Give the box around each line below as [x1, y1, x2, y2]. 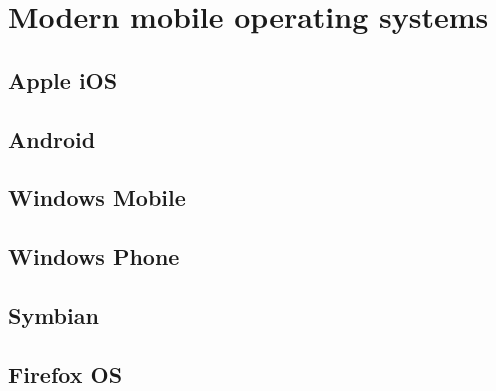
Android [8, 123, 96, 154]
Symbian [8, 299, 99, 330]
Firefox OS [8, 358, 123, 389]
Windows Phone [8, 241, 180, 272]
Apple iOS [8, 64, 118, 95]
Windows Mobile [8, 182, 186, 213]
